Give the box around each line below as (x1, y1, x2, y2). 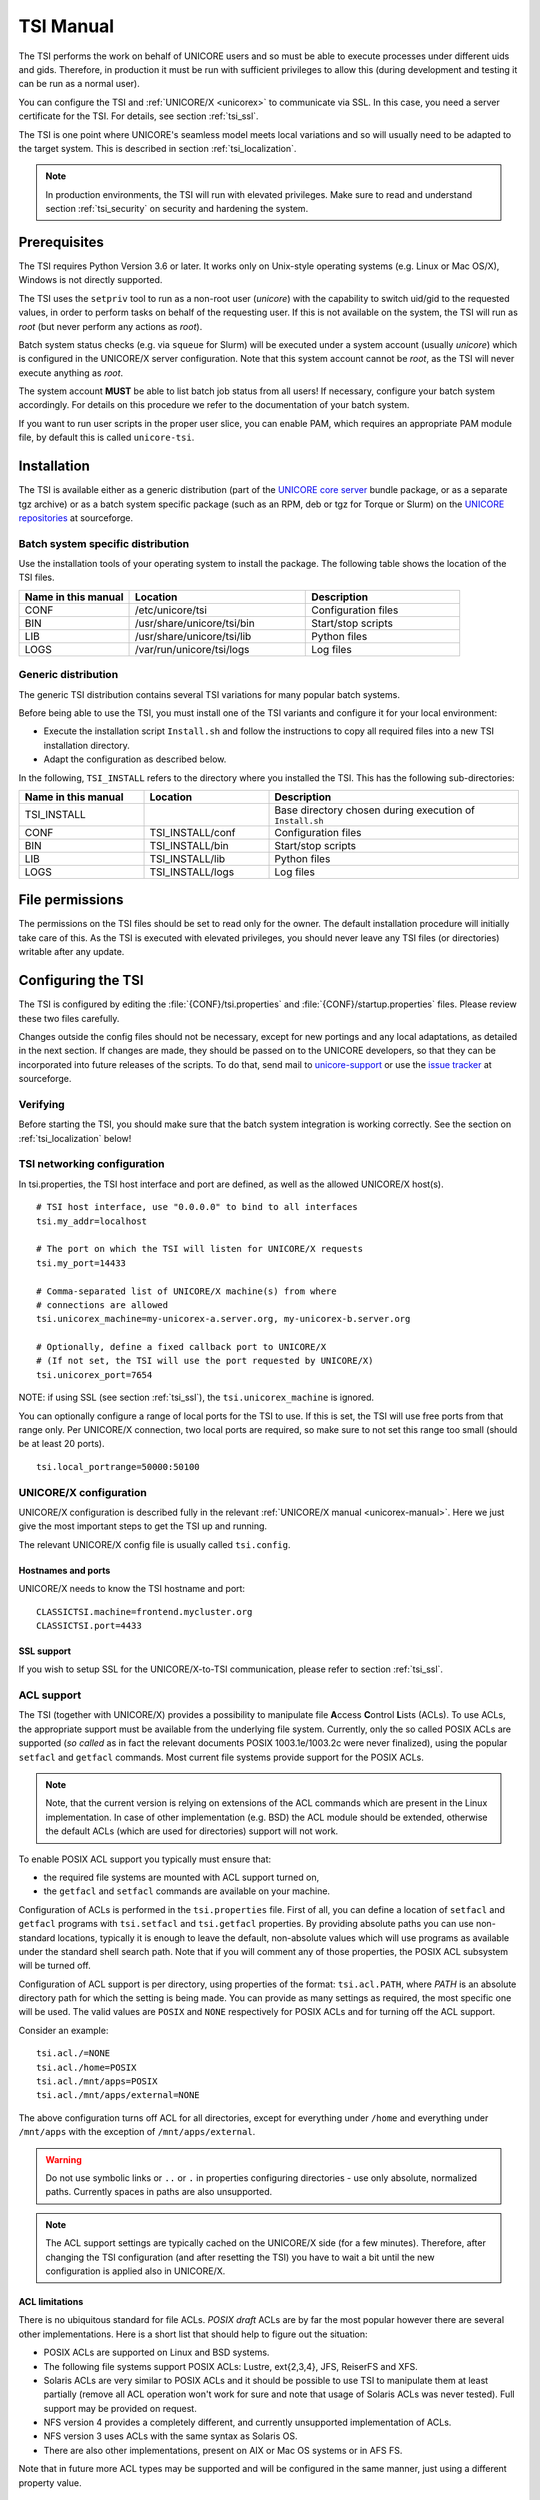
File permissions (18, 891, 124, 909)
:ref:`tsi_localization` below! (18, 1132, 132, 1144)
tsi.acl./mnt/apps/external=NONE (36, 2090, 200, 2101)
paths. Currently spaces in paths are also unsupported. (45, 2186, 273, 2198)
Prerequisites (18, 233, 104, 250)
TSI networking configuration (18, 1157, 165, 1171)
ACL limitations (18, 2295, 84, 2307)
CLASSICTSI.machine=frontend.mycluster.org (36, 1606, 253, 1617)
